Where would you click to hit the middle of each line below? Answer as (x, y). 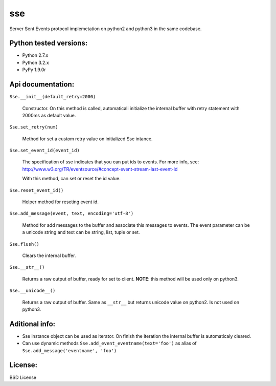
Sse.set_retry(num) (34, 127)
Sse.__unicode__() (32, 291)
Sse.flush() (24, 244)
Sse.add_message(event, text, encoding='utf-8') (72, 213)
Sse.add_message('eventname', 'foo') (70, 350)
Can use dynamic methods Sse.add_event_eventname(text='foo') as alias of (109, 344)
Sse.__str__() (27, 267)
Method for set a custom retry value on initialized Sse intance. (87, 139)
